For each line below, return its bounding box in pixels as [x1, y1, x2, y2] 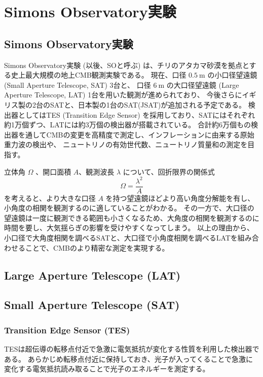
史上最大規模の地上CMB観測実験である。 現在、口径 [11, 70, 186, 80]
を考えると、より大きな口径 [4, 192, 96, 203]
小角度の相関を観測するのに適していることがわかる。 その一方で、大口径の [4, 202, 254, 213]
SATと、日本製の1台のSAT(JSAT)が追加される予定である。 [50, 99, 246, 110]
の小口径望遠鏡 [207, 70, 257, 80]
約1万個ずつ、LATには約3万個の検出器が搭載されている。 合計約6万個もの [4, 119, 251, 130]
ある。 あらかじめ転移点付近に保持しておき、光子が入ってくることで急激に [4, 353, 253, 364]
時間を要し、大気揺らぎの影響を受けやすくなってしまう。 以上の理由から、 [4, 222, 254, 233]
